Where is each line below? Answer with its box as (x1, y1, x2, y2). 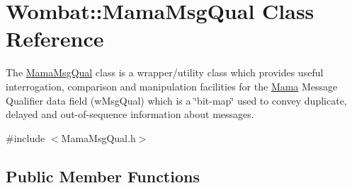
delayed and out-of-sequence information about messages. (6, 107, 254, 122)
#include (6, 130, 45, 145)
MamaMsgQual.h (61, 130, 136, 145)
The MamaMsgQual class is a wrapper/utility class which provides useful (6, 65, 324, 80)
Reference (6, 24, 104, 53)
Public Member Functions (6, 165, 200, 187)
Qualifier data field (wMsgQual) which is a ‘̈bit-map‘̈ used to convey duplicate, (6, 93, 347, 107)
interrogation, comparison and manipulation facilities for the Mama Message (6, 78, 338, 93)
